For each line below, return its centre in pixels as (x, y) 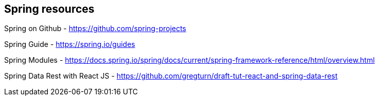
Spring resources (49, 9)
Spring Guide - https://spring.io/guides (70, 44)
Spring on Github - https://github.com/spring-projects (95, 29)
